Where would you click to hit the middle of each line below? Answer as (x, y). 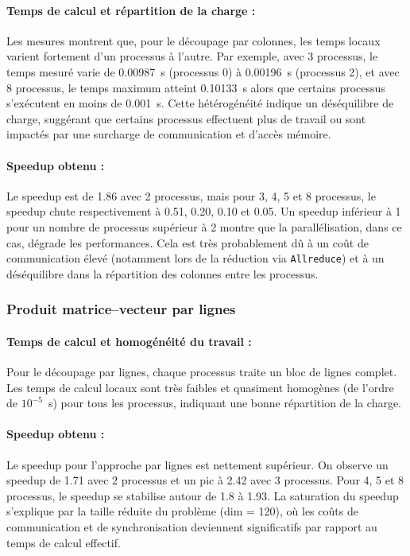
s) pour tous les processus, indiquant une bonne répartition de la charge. (225, 403)
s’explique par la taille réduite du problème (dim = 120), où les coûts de (182, 511)
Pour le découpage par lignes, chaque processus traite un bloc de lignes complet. (202, 372)
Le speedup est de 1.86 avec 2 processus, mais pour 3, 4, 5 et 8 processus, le (191, 195)
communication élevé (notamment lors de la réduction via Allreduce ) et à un (195, 258)
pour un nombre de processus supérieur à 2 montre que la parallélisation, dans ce (204, 226)
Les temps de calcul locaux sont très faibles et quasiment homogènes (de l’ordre (200, 387)
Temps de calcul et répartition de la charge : (131, 10)
